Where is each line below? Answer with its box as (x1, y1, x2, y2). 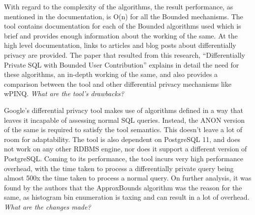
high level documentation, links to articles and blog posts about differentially (4, 40, 236, 50)
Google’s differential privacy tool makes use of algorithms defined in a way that (4, 105, 243, 115)
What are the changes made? (4, 201, 91, 212)
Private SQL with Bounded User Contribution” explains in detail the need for (4, 59, 239, 70)
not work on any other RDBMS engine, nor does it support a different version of (4, 143, 247, 154)
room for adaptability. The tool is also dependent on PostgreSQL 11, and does (4, 134, 240, 144)
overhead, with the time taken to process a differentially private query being (4, 163, 234, 173)
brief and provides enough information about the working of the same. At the (4, 30, 238, 40)
